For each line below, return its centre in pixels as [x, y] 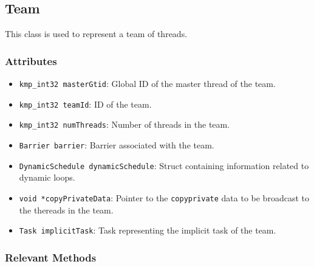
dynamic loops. [47, 177]
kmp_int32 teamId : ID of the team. [85, 104]
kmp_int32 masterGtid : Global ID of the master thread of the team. [147, 84]
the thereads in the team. [66, 210]
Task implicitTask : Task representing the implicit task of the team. [148, 230]
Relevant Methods [51, 257]
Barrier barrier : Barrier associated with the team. [117, 144]
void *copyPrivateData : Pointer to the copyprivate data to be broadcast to [164, 197]
